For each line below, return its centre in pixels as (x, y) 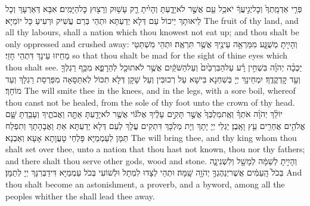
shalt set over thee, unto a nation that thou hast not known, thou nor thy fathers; (155, 149)
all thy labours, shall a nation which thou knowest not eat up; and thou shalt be (152, 32)
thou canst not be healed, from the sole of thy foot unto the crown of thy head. (150, 102)
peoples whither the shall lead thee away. (80, 196)
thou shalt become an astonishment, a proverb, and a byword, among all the (145, 184)
